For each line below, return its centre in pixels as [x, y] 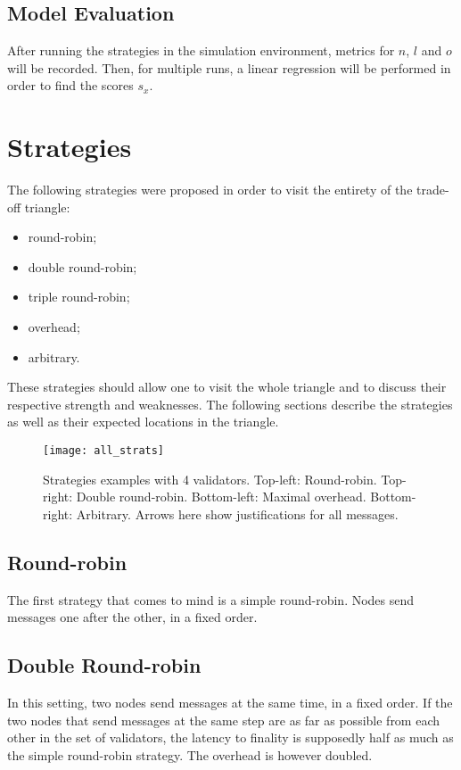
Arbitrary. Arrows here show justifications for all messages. [237, 513]
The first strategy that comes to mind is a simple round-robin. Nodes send [211, 599]
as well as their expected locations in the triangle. [143, 422]
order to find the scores [70, 85]
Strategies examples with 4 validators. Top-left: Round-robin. [210, 479]
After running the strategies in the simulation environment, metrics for [201, 50]
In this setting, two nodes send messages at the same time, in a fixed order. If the [230, 703]
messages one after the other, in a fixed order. [132, 617]
